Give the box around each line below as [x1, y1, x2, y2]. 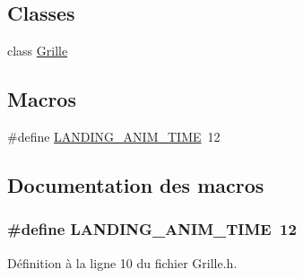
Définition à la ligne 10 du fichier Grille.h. [7, 253, 238, 272]
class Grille [7, 41, 68, 60]
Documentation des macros [7, 170, 264, 198]
